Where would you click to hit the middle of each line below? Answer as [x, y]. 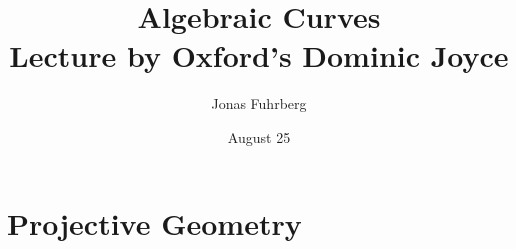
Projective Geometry [154, 222]
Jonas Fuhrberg [259, 103]
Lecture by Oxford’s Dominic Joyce [259, 55]
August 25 [259, 136]
